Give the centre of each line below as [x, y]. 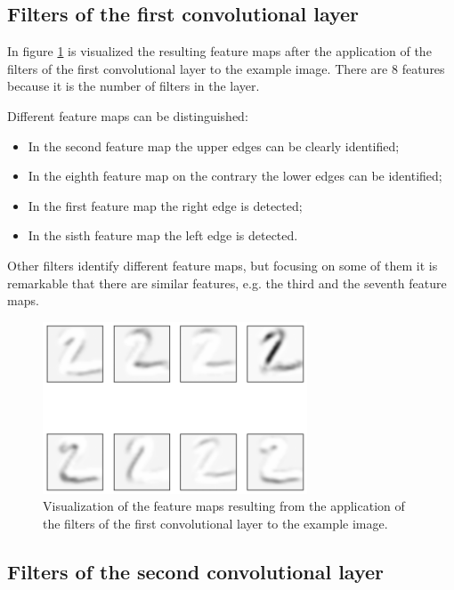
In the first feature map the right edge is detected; [165, 205]
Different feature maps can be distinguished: [128, 115]
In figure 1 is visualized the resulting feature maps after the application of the [219, 51]
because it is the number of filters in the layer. [134, 86]
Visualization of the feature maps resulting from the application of [224, 506]
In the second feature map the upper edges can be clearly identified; [214, 145]
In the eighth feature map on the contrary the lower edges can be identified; [235, 176]
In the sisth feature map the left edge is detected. [163, 235]
